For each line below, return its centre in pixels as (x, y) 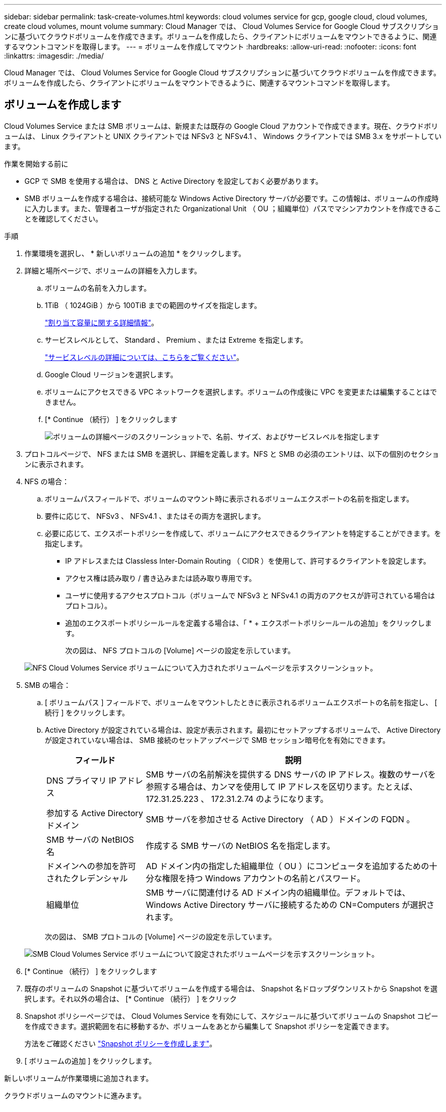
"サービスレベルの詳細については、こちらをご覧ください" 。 (144, 357)
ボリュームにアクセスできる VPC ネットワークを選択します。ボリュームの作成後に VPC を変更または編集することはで (241, 392)
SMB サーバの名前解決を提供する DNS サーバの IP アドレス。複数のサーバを (291, 774)
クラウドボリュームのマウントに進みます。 (75, 1095)
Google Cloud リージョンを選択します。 (111, 374)
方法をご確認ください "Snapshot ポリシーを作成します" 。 (121, 1043)
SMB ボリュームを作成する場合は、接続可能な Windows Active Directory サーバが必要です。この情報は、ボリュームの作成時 (232, 198)
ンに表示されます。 (56, 464)
